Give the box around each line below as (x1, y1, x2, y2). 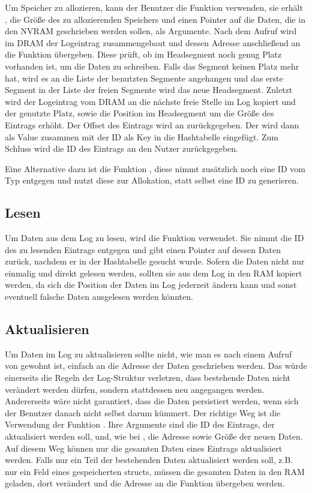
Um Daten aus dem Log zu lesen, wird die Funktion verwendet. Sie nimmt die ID (5, 232, 304, 244)
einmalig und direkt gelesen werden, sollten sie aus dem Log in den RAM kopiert (5, 266, 302, 279)
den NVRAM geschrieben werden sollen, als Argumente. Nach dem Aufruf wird (5, 25, 297, 37)
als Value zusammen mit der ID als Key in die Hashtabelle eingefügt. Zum (5, 130, 278, 143)
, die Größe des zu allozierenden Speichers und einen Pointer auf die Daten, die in (5, 13, 305, 25)
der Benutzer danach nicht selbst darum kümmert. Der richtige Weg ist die (5, 406, 281, 419)
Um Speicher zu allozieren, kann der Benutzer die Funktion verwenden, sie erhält (5, 1, 303, 13)
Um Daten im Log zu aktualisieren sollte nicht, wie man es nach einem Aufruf (5, 347, 292, 360)
